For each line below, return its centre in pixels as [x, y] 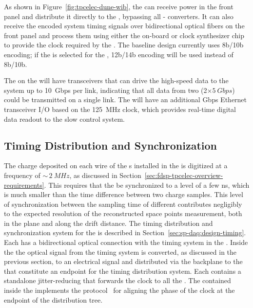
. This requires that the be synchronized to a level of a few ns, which [147, 185]
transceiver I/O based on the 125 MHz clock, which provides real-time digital [120, 109]
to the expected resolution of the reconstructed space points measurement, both [123, 213]
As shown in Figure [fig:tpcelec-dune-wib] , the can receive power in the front [119, 6]
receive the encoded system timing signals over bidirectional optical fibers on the [124, 26]
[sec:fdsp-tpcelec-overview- [184, 175]
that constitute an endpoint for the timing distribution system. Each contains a [123, 271]
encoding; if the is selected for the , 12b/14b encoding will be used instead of [119, 54]
